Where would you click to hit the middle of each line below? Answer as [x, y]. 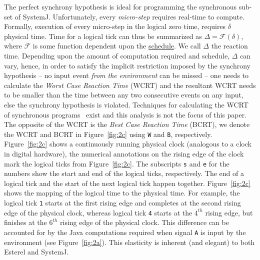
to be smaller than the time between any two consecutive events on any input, [124, 95]
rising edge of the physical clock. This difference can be [144, 222]
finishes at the [25, 222]
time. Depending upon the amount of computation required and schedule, [117, 55]
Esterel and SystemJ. [36, 252]
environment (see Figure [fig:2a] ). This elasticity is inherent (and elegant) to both [129, 242]
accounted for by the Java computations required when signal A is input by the [125, 232]
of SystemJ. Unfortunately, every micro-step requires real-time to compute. [130, 16]
